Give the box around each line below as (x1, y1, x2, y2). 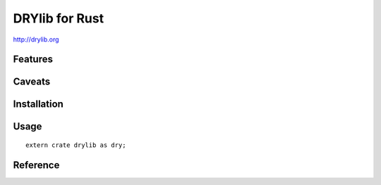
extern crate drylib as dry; (25, 141, 126, 149)
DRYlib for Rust (13, 11, 104, 26)
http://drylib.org (13, 35, 59, 44)
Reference (13, 159, 60, 171)
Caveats (13, 76, 51, 88)
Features (13, 53, 53, 65)
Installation (13, 98, 64, 110)
